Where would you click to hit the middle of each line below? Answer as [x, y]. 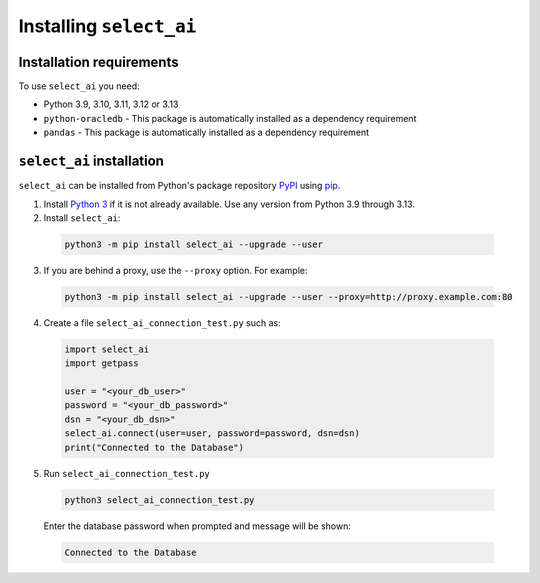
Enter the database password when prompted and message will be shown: [197, 526]
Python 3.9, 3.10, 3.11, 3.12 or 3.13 [111, 104]
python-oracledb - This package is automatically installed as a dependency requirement [230, 118]
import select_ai [107, 349]
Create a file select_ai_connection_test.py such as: [162, 322]
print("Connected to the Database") [154, 447]
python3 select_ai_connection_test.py [159, 499]
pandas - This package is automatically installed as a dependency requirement [206, 132]
